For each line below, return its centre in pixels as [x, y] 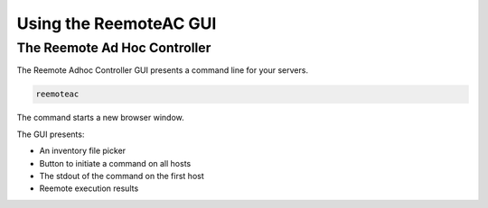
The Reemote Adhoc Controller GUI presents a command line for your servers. [163, 70]
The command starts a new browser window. [100, 118]
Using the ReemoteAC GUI [117, 23]
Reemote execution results [89, 188]
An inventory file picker [83, 151]
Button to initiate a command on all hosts [115, 163]
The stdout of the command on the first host [122, 176]
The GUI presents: [51, 134]
